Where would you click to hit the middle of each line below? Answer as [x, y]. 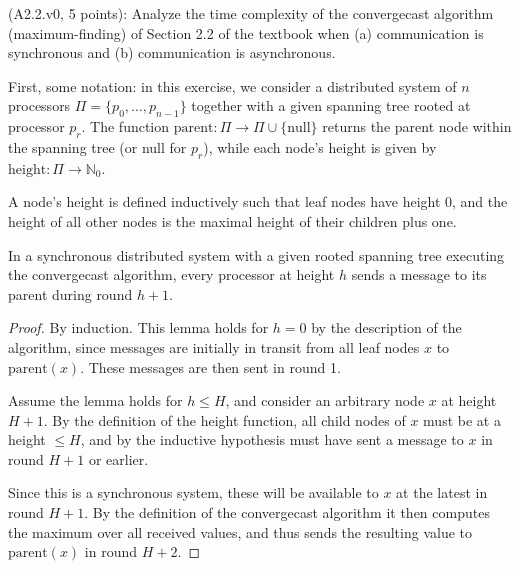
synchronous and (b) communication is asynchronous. [172, 52]
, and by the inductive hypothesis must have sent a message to [272, 439]
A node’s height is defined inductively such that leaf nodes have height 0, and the [258, 201]
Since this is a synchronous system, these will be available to [193, 492]
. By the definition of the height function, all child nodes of [224, 419]
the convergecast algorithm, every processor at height [171, 274]
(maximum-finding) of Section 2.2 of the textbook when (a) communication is [246, 32]
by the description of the [386, 327]
